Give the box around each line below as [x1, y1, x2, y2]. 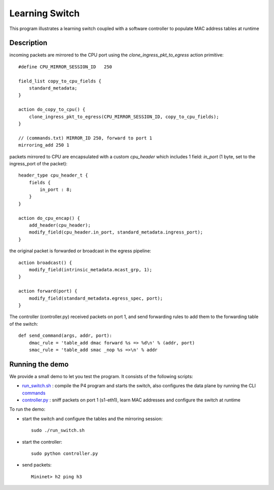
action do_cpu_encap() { [18, 215, 80, 221]
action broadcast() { [18, 260, 72, 266]
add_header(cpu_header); [28, 222, 91, 228]
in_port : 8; [40, 187, 72, 193]
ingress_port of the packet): [9, 160, 68, 166]
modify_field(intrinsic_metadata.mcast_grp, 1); [28, 267, 152, 272]
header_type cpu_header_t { [18, 172, 88, 178]
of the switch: [9, 321, 38, 327]
